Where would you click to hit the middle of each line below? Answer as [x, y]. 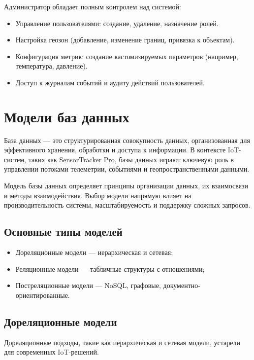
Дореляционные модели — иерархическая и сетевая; [94, 252]
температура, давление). [51, 66]
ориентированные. [43, 295]
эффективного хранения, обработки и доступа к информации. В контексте [115, 150]
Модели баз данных [67, 116]
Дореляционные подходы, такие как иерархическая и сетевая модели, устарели [122, 342]
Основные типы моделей [63, 232]
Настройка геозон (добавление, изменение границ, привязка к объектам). [125, 40]
